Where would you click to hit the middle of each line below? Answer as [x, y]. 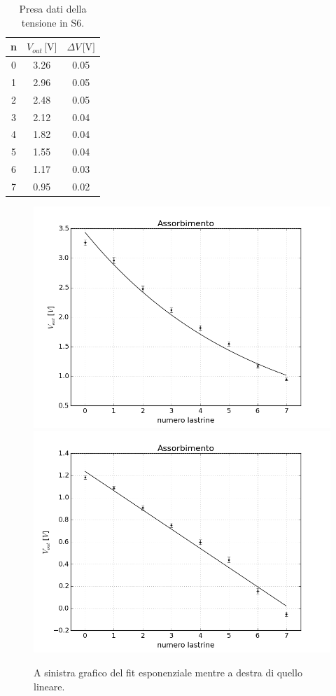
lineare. [49, 686]
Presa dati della [53, 8]
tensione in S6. [53, 22]
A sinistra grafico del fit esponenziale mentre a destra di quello [168, 673]
